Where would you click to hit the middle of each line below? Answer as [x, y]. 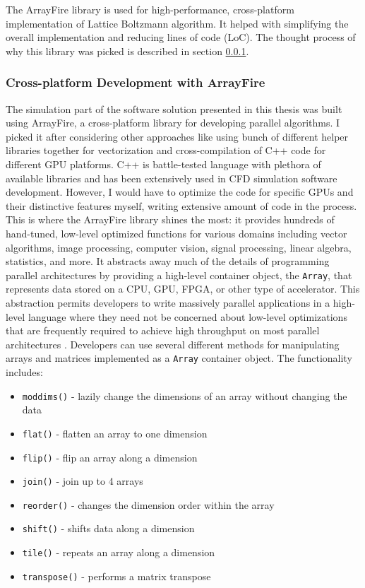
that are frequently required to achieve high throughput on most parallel [163, 330]
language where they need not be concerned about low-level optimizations [187, 316]
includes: [24, 372]
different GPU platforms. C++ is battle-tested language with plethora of [163, 164]
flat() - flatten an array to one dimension [115, 433]
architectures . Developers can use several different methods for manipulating [173, 344]
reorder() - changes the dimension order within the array [148, 504]
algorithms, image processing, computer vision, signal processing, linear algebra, [179, 247]
